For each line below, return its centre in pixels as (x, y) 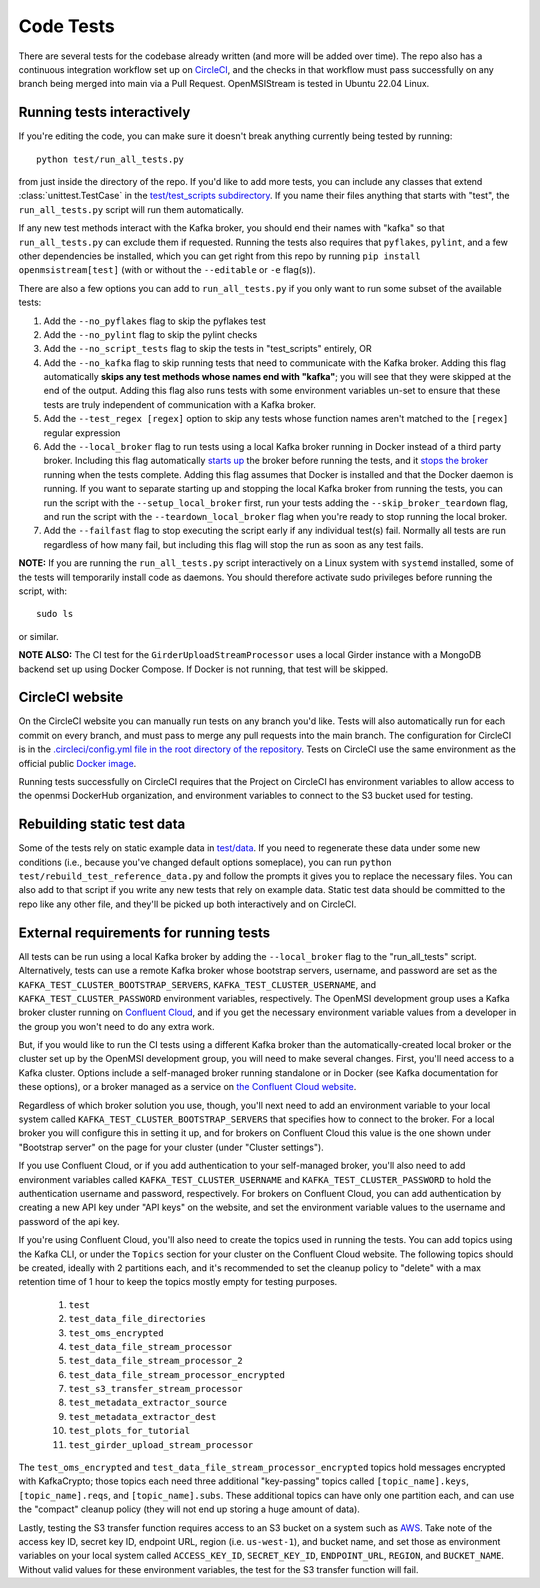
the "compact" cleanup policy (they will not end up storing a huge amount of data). (189, 1509)
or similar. (38, 636)
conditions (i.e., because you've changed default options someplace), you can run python (205, 862)
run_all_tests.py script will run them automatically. (131, 209)
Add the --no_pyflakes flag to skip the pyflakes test (155, 321)
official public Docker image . (77, 763)
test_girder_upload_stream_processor (161, 1444)
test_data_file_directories (137, 1319)
